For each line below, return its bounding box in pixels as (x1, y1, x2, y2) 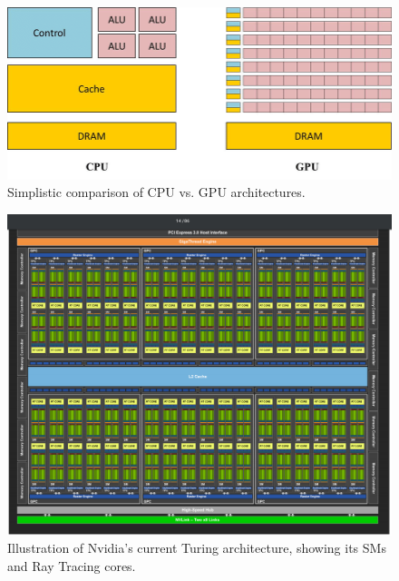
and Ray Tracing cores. (7, 556, 136, 575)
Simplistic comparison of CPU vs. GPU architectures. (7, 182, 306, 202)
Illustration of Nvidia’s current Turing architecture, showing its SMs (7, 538, 386, 557)
